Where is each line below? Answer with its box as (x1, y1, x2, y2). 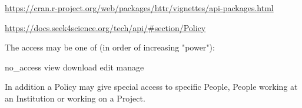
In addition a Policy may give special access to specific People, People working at (5, 80, 298, 93)
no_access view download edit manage (5, 60, 144, 73)
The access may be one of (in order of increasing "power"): (5, 41, 215, 53)
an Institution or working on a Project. (5, 92, 145, 104)
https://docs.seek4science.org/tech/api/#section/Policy (5, 21, 206, 33)
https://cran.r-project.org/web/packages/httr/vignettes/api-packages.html (5, 2, 274, 14)
